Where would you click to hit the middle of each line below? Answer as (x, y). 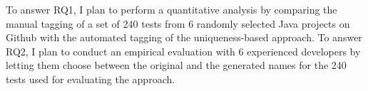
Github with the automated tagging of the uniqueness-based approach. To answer (184, 37)
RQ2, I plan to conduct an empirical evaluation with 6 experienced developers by (183, 51)
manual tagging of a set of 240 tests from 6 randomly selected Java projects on (178, 23)
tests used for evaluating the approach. (91, 79)
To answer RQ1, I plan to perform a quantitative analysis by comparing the (172, 9)
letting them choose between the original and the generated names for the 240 (176, 65)
